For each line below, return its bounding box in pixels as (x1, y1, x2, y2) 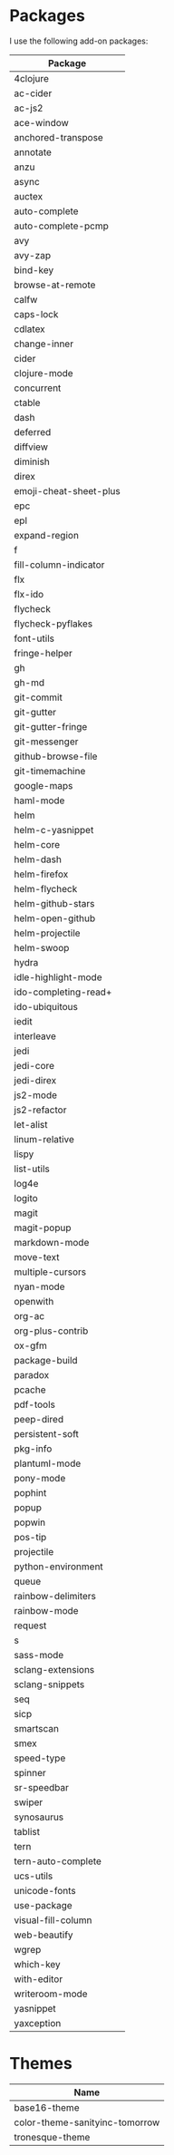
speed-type (14, 1752, 66, 1764)
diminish (14, 455, 50, 468)
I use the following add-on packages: (9, 35, 149, 46)
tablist (14, 1825, 41, 1838)
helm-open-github (14, 912, 96, 925)
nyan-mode (14, 1280, 65, 1293)
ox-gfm (14, 1339, 48, 1352)
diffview (14, 441, 48, 453)
